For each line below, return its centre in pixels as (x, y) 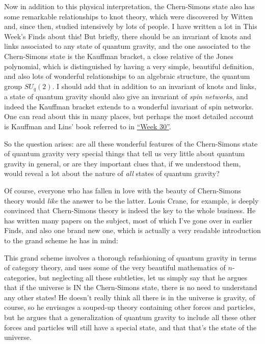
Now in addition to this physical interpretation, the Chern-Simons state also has (129, 6)
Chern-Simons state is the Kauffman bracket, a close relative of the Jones (119, 56)
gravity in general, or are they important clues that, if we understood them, (123, 163)
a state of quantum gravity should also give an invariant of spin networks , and (126, 96)
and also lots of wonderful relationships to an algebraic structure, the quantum (127, 76)
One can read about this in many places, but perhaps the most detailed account (129, 116)
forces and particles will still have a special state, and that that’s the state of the (130, 327)
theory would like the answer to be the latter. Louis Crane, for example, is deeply (131, 200)
